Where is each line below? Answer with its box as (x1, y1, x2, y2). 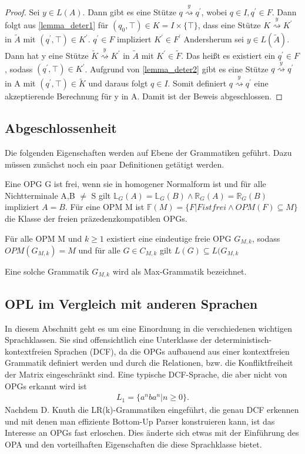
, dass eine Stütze (197, 19, 261, 31)
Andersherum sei (183, 33, 244, 45)
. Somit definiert (167, 77, 227, 89)
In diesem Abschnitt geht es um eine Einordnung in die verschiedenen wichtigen (5, 322, 293, 334)
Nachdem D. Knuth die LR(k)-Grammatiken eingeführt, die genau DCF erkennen (5, 403, 299, 416)
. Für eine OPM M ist (65, 201, 145, 213)
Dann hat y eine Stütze (5, 49, 89, 61)
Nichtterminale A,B (5, 189, 75, 201)
